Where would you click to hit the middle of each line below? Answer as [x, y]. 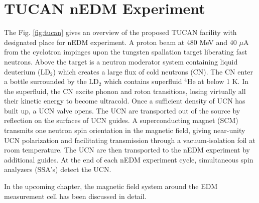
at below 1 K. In [223, 81]
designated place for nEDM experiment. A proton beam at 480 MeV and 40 [120, 42]
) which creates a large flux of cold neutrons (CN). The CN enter [153, 71]
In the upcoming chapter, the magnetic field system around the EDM [111, 186]
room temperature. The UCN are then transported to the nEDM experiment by [127, 150]
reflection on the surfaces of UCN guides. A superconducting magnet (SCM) [121, 120]
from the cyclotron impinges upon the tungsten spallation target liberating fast [126, 52]
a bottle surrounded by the [45, 81]
